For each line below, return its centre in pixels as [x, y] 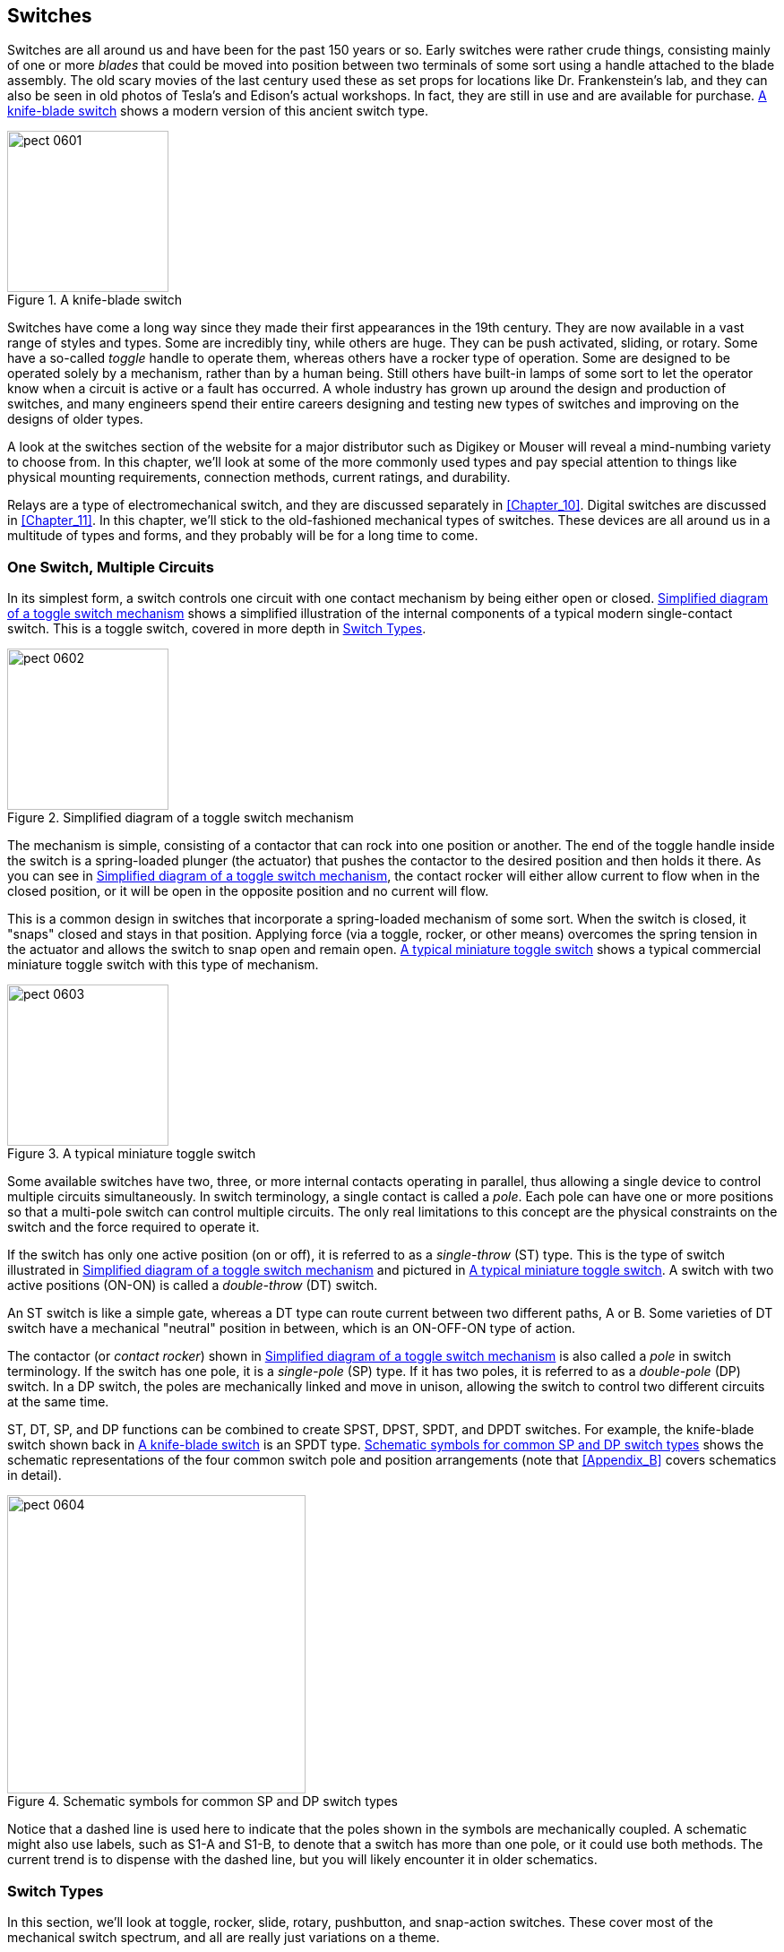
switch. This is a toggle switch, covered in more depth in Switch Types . [217, 629]
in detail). [34, 1475]
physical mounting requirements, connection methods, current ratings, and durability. [259, 477]
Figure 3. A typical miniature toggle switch [132, 1154]
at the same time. [58, 1402]
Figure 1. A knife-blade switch [95, 300]
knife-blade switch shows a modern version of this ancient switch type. [218, 111]
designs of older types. [75, 419]
